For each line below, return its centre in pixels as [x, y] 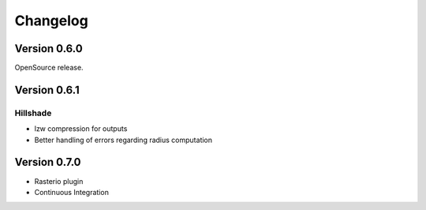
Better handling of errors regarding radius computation [123, 140]
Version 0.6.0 [49, 49]
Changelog [51, 21]
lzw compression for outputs [81, 129]
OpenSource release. [49, 68]
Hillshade [33, 113]
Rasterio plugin [59, 181]
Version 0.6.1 [47, 90]
